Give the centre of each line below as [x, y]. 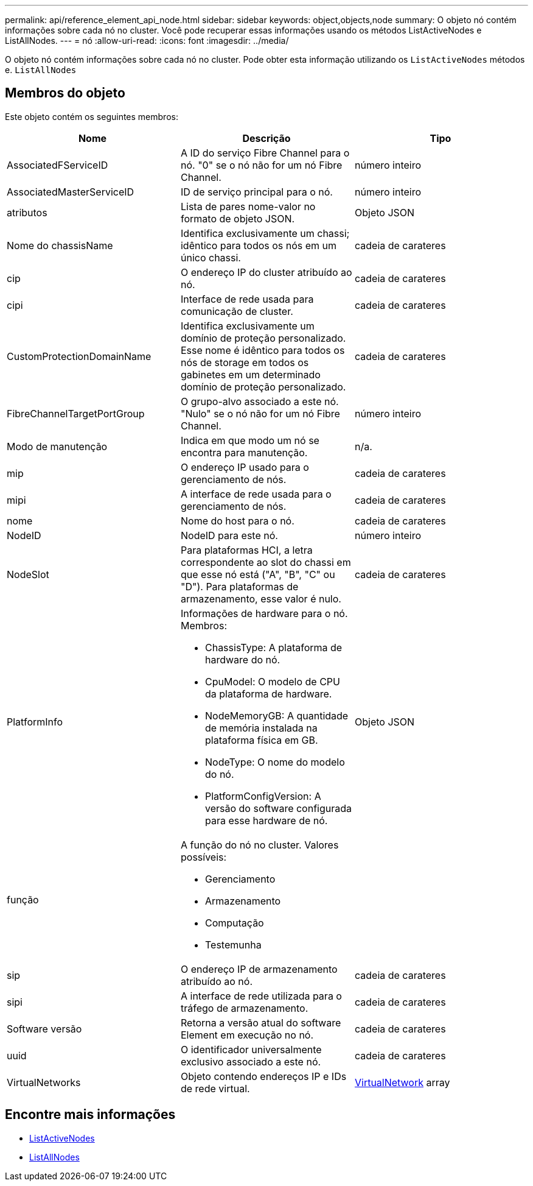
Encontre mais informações [90, 1115]
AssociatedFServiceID [57, 165]
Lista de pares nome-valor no [248, 206]
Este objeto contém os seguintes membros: [92, 116]
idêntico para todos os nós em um [259, 245]
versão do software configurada [278, 808]
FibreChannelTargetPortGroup [76, 413]
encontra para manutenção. [244, 452]
